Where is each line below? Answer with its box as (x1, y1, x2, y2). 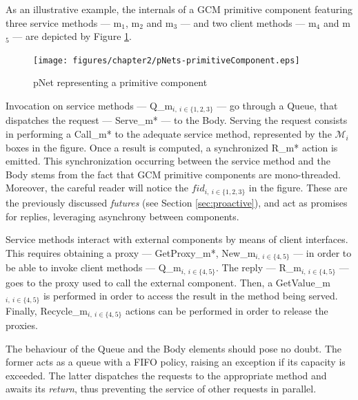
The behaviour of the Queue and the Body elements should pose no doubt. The (6, 341, 341, 355)
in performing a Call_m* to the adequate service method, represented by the (6, 127, 332, 141)
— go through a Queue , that (217, 98, 338, 113)
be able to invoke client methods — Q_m (6, 260, 181, 275)
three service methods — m (6, 15, 122, 30)
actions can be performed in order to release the (125, 303, 328, 317)
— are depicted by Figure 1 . (12, 29, 132, 43)
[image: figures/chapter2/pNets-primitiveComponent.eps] (33, 55, 300, 65)
